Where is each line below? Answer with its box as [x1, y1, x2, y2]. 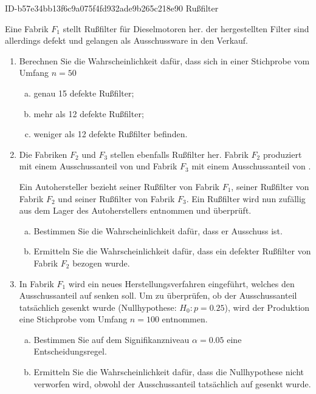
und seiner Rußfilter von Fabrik [58, 192, 175, 205]
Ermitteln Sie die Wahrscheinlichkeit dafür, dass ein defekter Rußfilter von [33, 245, 311, 257]
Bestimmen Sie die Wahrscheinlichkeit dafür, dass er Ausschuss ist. [33, 224, 283, 237]
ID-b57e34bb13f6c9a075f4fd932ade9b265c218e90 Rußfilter [5, 2, 219, 14]
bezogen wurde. [72, 256, 130, 269]
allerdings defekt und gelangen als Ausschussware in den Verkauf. [5, 34, 248, 47]
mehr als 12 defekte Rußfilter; [33, 107, 144, 120]
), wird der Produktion [224, 301, 310, 313]
